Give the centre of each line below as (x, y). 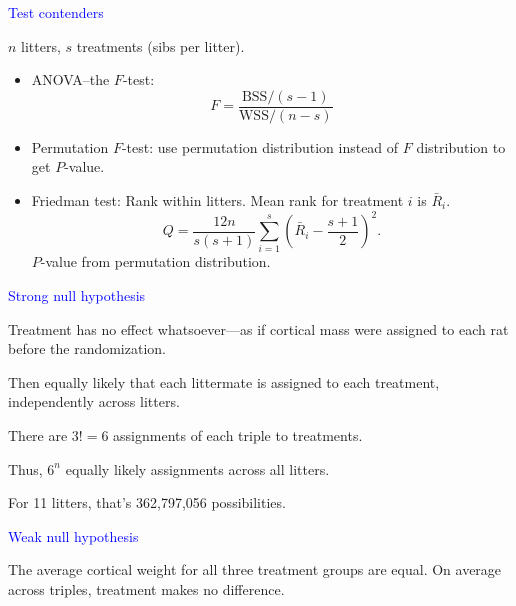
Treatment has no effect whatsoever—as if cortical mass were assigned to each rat (258, 328)
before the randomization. (87, 348)
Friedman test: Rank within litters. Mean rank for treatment (217, 200)
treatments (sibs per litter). (160, 45)
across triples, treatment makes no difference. (146, 588)
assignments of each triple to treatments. (238, 435)
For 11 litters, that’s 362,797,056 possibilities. (147, 502)
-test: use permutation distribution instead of (260, 146)
